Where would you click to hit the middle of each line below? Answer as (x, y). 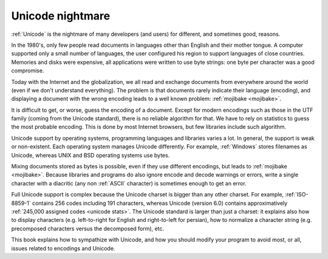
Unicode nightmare (61, 16)
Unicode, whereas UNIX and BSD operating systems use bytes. (91, 155)
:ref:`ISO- (297, 195)
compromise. (28, 71)
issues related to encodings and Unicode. (63, 248)
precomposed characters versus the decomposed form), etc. (87, 229)
